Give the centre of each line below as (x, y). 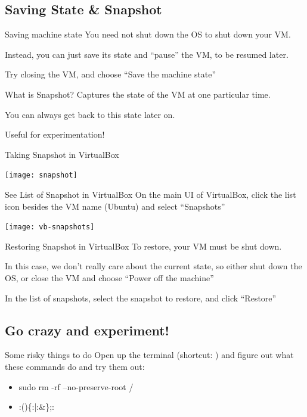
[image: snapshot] (41, 175)
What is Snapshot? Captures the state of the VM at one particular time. (138, 94)
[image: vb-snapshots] (50, 227)
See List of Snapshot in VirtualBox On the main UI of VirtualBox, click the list (151, 195)
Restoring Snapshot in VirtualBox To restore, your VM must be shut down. (143, 246)
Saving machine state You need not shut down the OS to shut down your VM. (148, 34)
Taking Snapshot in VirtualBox (62, 154)
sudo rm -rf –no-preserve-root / (76, 386)
